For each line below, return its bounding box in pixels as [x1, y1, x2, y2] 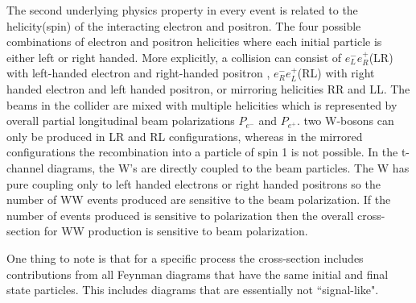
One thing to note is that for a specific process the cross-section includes [6, 249, 364, 266]
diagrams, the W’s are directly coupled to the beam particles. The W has [47, 159, 410, 176]
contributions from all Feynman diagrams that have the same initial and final [6, 265, 389, 282]
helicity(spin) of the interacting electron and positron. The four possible [6, 17, 361, 34]
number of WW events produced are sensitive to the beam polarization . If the [6, 191, 391, 208]
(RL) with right [297, 64, 375, 81]
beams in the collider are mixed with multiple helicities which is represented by [6, 96, 397, 113]
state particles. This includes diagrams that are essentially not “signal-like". [6, 281, 379, 298]
